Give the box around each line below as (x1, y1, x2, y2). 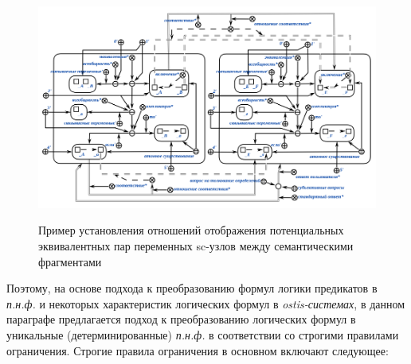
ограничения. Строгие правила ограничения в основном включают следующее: (6, 342, 389, 358)
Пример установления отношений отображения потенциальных (38, 222, 344, 238)
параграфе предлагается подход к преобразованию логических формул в (6, 311, 356, 327)
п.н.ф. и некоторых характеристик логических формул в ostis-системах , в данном (6, 295, 405, 312)
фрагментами (38, 253, 102, 269)
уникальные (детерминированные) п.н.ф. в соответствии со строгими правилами (6, 326, 399, 343)
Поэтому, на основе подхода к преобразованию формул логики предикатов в (6, 280, 378, 296)
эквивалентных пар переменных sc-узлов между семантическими (38, 237, 354, 254)
